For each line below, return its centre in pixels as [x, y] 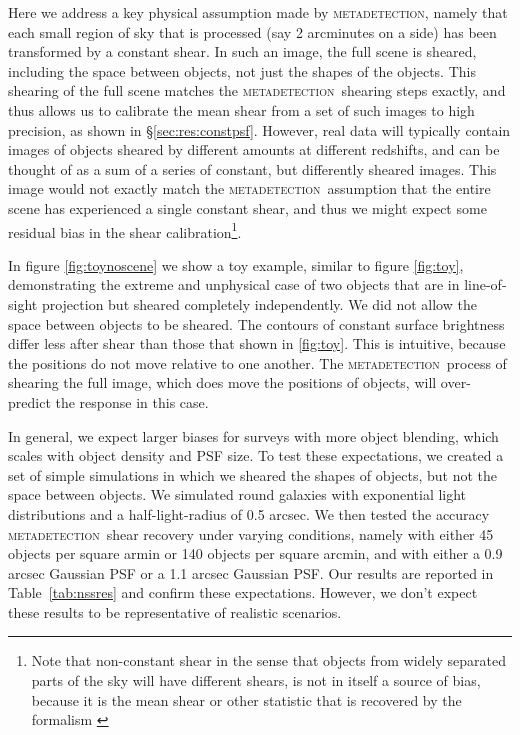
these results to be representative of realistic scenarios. [175, 611]
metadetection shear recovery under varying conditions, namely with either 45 [251, 533]
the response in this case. [132, 401]
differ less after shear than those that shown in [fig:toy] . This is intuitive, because [257, 343]
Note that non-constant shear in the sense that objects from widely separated [269, 660]
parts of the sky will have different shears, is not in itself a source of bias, [256, 680]
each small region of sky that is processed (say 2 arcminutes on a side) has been [252, 31]
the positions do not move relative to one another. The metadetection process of [257, 362]
